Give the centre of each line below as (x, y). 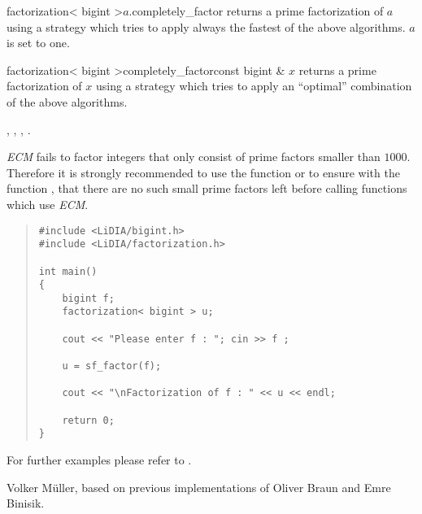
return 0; (88, 420)
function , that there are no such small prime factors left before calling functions (207, 188)
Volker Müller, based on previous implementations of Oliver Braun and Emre (199, 487)
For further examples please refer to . (99, 460)
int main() (68, 271)
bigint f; (88, 298)
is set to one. (38, 43)
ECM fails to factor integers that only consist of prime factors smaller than (194, 157)
